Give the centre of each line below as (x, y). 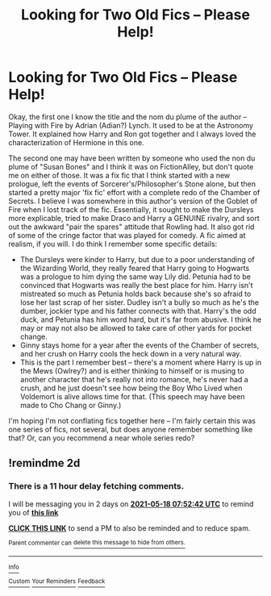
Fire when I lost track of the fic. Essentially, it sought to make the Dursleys (131, 209)
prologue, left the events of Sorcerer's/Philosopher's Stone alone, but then (132, 184)
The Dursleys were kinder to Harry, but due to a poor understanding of (138, 259)
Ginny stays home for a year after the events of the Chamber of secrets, (140, 345)
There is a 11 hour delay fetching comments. (96, 486)
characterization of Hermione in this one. (76, 142)
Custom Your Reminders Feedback (57, 581)
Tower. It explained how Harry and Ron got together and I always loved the (132, 134)
